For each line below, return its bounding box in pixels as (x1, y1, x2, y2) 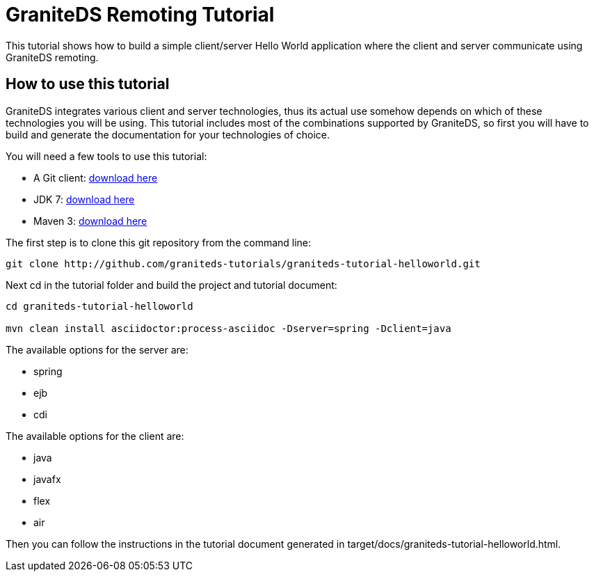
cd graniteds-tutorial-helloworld (6, 300, 193, 312)
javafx (33, 473, 61, 485)
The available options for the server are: (6, 343, 188, 356)
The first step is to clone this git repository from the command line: (6, 236, 312, 248)
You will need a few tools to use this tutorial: (6, 150, 207, 162)
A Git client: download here (33, 171, 158, 184)
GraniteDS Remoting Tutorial (6, 3, 275, 26)
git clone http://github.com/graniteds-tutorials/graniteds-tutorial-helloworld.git (6, 258, 481, 269)
